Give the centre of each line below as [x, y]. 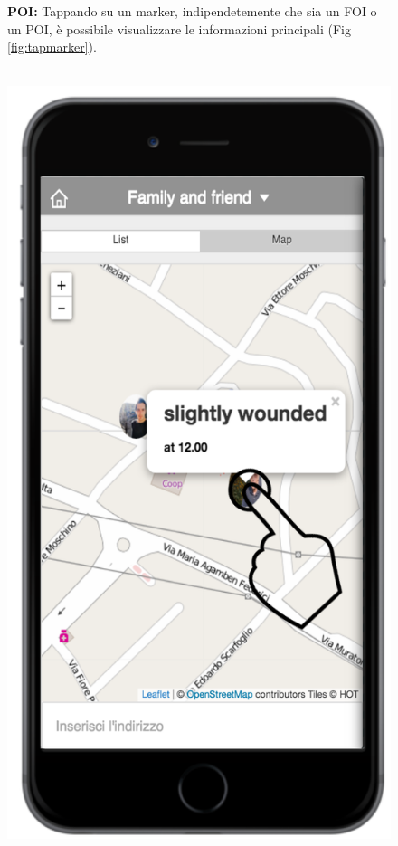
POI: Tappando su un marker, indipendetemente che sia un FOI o [192, 11]
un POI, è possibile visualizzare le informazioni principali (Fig [179, 29]
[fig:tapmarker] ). [52, 47]
